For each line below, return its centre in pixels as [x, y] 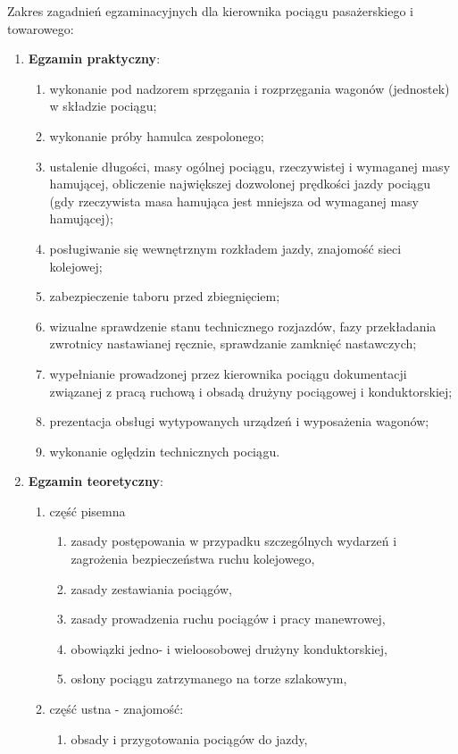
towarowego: [41, 28]
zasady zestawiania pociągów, [151, 588]
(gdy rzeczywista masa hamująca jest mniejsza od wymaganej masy [234, 201]
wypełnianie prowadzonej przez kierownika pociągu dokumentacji [228, 373]
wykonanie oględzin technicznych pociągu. [165, 451]
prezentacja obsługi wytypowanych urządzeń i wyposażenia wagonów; [239, 421]
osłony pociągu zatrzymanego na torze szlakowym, [209, 679]
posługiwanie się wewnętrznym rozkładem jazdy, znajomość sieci [225, 248]
